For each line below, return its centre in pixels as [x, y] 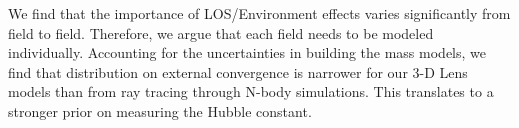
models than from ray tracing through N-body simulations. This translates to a [251, 91]
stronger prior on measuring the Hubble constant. [160, 110]
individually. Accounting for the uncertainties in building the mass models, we [247, 52]
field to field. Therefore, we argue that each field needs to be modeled [221, 32]
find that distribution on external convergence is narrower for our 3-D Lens [238, 71]
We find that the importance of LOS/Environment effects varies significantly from [259, 13]
